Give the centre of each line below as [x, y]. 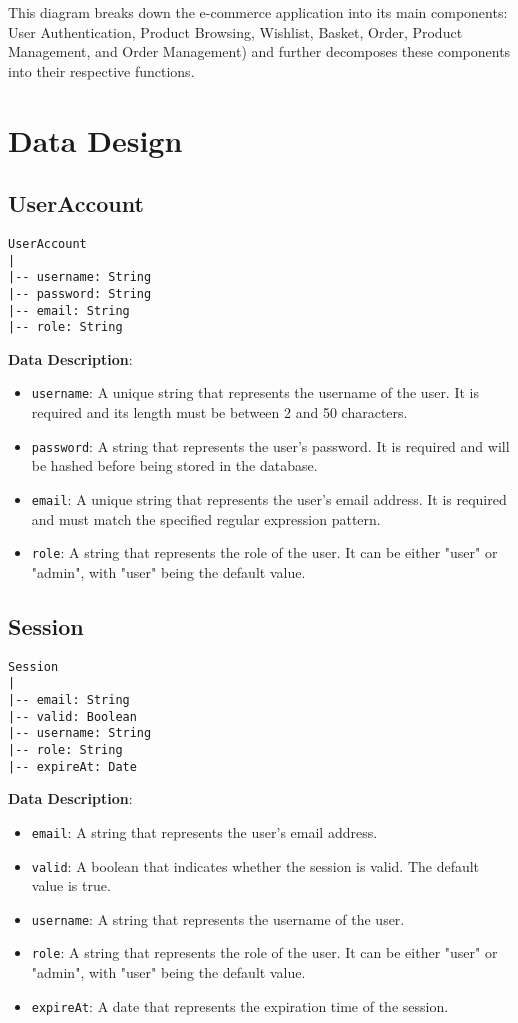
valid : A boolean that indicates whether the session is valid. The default [255, 865]
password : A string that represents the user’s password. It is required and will [270, 445]
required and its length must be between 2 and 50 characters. [219, 412]
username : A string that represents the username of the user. [218, 918]
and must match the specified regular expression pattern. [206, 518]
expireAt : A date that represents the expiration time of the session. [240, 1005]
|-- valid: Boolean [72, 716]
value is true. [71, 885]
